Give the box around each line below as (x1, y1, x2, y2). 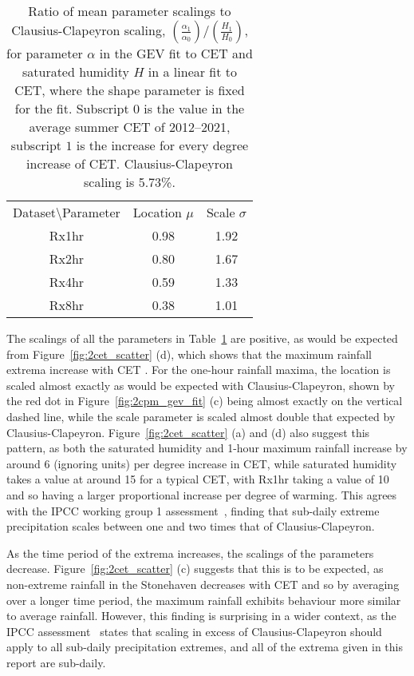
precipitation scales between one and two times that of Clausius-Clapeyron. (6, 518, 375, 535)
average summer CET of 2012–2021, (29, 117, 231, 136)
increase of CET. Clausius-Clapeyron (26, 154, 233, 173)
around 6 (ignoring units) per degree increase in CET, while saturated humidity (6, 455, 397, 471)
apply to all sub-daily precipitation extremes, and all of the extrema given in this (6, 638, 403, 655)
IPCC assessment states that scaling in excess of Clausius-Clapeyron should (6, 622, 382, 639)
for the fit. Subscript (14, 99, 129, 117)
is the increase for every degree (76, 136, 249, 154)
